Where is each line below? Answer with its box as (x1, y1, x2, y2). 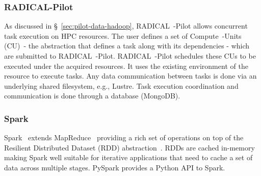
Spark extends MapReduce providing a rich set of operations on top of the (4, 132, 244, 143)
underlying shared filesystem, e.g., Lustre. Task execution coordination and (4, 80, 239, 91)
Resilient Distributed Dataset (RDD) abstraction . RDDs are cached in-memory (4, 142, 255, 153)
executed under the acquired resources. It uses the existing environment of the (4, 60, 248, 71)
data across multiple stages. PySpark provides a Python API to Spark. (4, 162, 225, 172)
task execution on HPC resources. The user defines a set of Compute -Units (4, 30, 242, 41)
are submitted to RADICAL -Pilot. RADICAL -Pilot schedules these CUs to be (4, 51, 256, 61)
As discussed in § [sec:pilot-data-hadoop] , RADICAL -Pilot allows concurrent (4, 20, 248, 31)
